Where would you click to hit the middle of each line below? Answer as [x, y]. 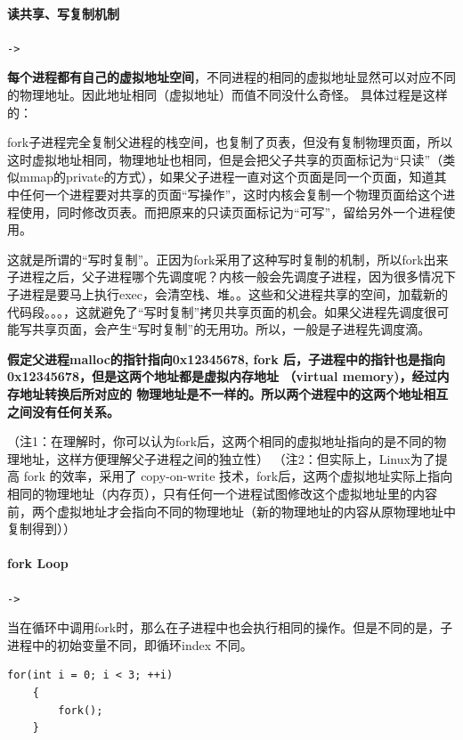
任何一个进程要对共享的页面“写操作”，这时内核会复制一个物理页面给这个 [231, 195]
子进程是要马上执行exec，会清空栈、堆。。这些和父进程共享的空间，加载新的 [228, 293]
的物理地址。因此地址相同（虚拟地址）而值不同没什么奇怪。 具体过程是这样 [227, 95]
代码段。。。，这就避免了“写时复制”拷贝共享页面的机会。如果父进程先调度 [216, 311]
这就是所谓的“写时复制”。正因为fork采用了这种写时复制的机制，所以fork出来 [228, 259]
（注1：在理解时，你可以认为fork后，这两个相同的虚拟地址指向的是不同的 [221, 441]
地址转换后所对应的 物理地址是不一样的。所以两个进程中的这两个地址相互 [234, 393]
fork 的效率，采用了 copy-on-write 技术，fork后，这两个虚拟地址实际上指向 [238, 476]
